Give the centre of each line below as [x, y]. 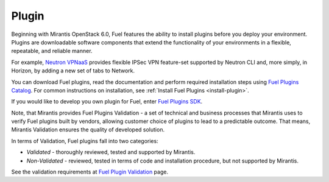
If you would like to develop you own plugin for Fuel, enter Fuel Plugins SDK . [107, 102]
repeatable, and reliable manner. [52, 51]
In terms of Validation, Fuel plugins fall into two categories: [85, 141]
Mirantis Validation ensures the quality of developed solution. [88, 130]
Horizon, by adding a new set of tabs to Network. [73, 71]
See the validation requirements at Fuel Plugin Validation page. [90, 172]
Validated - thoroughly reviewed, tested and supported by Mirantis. [111, 152]
